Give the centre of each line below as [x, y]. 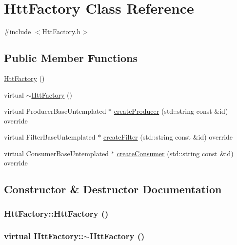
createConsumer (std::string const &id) [175, 153]
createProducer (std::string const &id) [171, 111]
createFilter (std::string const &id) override [168, 137]
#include [18, 31]
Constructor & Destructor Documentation [113, 189]
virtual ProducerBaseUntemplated [55, 111]
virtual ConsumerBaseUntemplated [57, 153]
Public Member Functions [71, 58]
